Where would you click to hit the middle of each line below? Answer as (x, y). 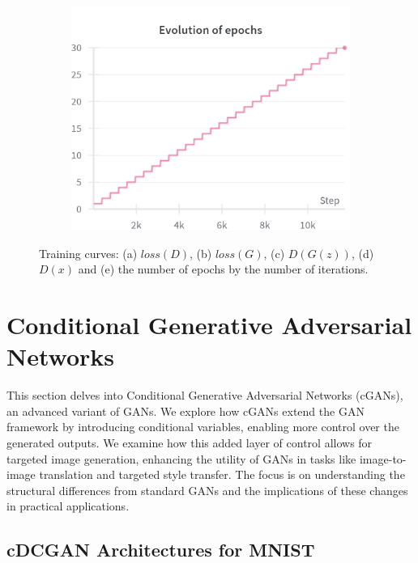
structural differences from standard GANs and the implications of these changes (207, 490)
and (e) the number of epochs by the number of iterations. (223, 269)
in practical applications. (68, 506)
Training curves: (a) (88, 253)
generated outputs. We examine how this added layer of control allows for (190, 442)
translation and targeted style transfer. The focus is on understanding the (222, 474)
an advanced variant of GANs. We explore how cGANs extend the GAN (186, 411)
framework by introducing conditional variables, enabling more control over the (203, 427)
